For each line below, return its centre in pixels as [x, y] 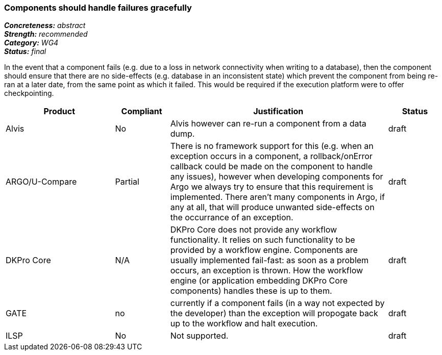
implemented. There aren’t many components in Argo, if [277, 197]
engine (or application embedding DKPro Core [259, 281]
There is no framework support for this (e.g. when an [272, 146]
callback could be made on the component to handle [272, 167]
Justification [278, 111]
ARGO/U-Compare [41, 182]
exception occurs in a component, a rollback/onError [271, 156]
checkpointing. [29, 93]
